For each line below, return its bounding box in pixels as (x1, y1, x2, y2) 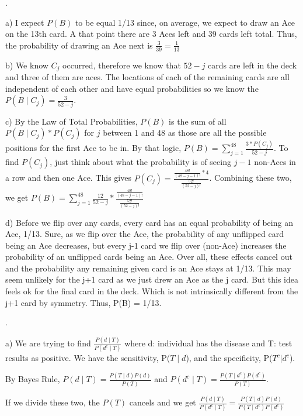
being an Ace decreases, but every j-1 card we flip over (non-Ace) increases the (5, 239, 287, 251)
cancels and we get (129, 396, 196, 408)
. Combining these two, (209, 171, 292, 184)
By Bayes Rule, (5, 373, 60, 385)
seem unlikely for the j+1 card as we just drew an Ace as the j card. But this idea (5, 273, 298, 286)
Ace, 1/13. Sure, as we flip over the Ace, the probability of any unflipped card (5, 228, 284, 240)
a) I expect (5, 16, 44, 28)
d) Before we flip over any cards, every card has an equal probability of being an (5, 216, 293, 228)
